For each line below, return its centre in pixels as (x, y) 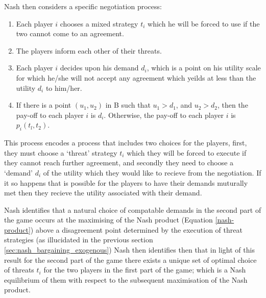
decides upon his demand (99, 68)
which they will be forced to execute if (187, 152)
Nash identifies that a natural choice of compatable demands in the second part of (133, 209)
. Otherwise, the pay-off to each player (164, 115)
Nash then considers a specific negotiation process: (83, 6)
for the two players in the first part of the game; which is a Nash (145, 270)
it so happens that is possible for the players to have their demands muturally (126, 182)
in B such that (128, 105)
